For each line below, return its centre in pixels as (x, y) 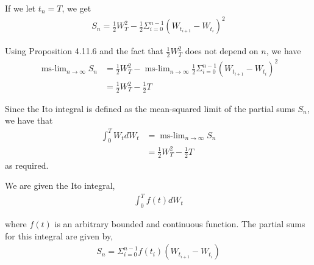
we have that (29, 120)
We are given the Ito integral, (60, 185)
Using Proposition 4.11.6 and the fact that (84, 51)
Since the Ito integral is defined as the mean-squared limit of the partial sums (150, 108)
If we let (20, 8)
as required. (27, 165)
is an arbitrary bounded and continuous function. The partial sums (180, 224)
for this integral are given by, (59, 235)
